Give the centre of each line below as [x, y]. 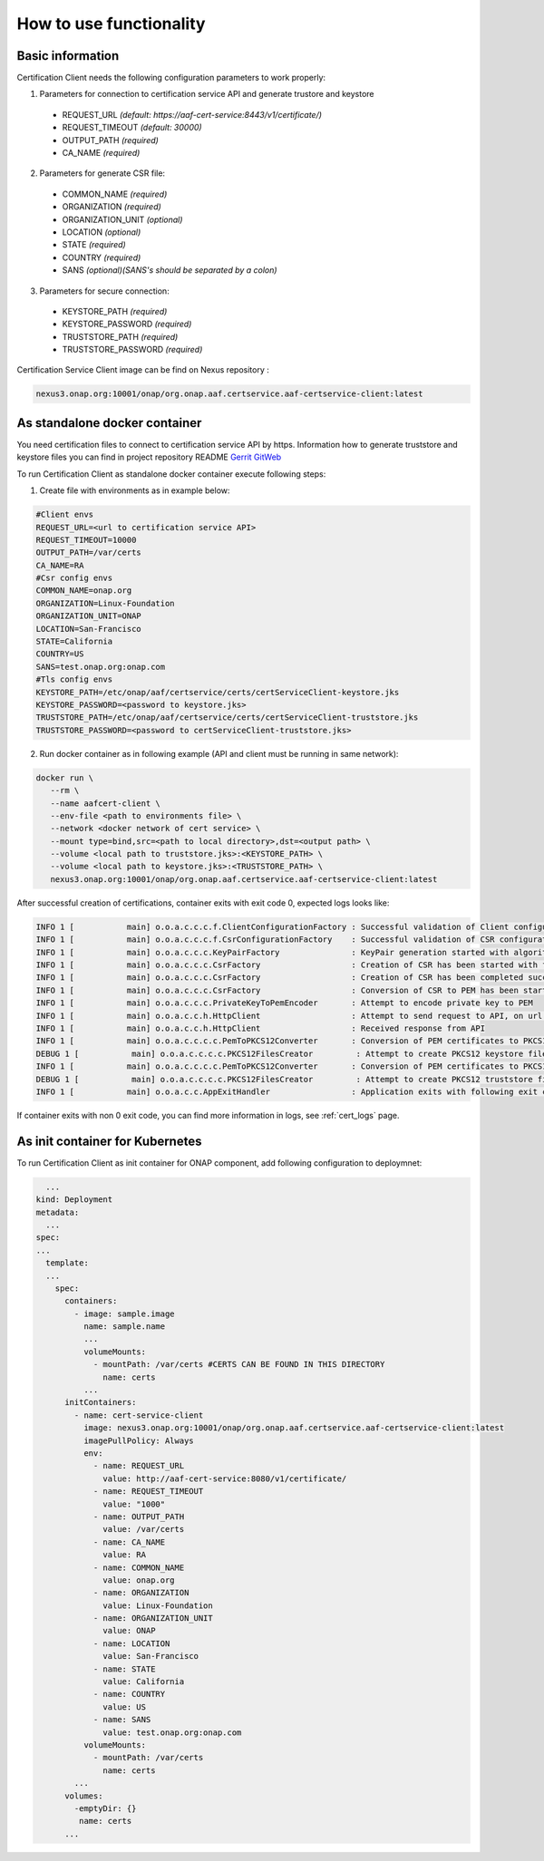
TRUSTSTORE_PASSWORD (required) [132, 350]
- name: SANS [122, 1720]
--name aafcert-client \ [105, 803]
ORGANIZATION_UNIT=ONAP [89, 616]
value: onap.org [139, 1580]
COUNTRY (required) [102, 257]
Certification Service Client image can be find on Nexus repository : [143, 370]
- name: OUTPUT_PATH [139, 1517]
